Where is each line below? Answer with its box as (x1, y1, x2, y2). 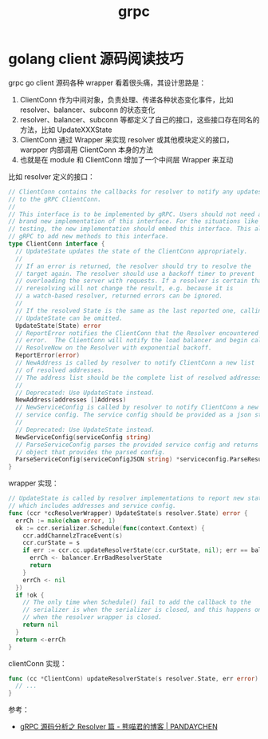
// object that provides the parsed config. (15, 448, 166, 456)
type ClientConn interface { (8, 240, 105, 248)
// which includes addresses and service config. (8, 502, 177, 510)
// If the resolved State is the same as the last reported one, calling (15, 306, 266, 314)
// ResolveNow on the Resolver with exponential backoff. (15, 344, 213, 352)
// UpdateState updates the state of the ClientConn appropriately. (15, 247, 248, 255)
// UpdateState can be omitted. (15, 314, 124, 322)
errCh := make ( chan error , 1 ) (15, 517, 116, 525)
